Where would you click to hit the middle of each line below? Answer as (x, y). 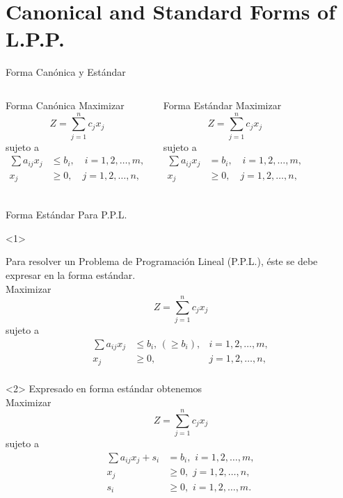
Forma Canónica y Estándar (66, 72)
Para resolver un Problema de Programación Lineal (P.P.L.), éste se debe (162, 261)
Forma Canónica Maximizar (65, 105)
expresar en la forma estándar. (71, 275)
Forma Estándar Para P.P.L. (66, 215)
